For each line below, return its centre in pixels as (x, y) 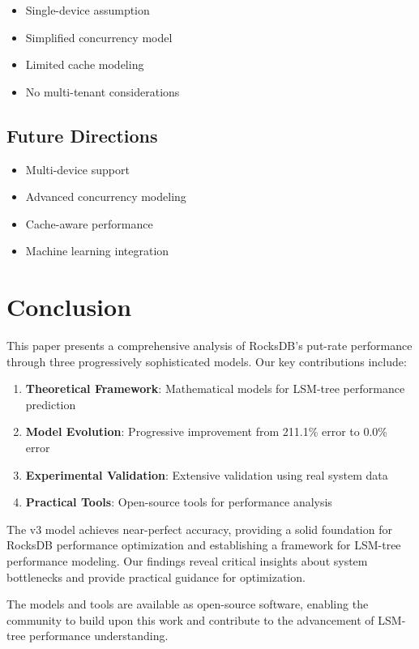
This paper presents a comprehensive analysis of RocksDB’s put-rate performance (209, 346)
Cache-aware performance (89, 223)
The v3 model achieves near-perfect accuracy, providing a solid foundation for (199, 529)
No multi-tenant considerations (103, 91)
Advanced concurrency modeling (106, 196)
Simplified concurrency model (99, 37)
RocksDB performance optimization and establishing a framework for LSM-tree (204, 545)
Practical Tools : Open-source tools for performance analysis (179, 502)
